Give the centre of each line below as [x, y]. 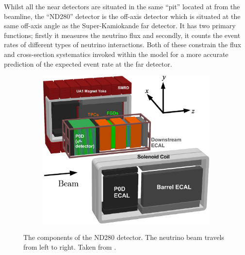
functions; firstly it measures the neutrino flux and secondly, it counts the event [122, 35]
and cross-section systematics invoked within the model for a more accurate [116, 54]
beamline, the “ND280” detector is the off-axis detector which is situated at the [122, 16]
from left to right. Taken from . [70, 246]
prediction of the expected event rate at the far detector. [88, 64]
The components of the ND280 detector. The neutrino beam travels [124, 237]
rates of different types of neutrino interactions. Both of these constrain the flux [122, 45]
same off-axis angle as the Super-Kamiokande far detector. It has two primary [120, 26]
